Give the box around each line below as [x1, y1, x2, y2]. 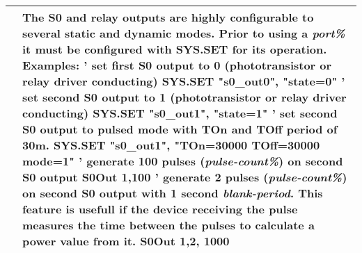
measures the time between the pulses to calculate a [22, 217, 315, 233]
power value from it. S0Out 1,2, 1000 [22, 233, 230, 249]
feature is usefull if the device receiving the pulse [22, 201, 298, 217]
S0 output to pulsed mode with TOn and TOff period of [22, 121, 338, 137]
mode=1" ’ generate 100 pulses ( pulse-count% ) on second [22, 153, 343, 169]
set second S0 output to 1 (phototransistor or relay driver [22, 89, 347, 105]
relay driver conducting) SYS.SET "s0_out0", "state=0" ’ [22, 73, 345, 89]
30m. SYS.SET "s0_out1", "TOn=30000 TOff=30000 [22, 137, 320, 153]
